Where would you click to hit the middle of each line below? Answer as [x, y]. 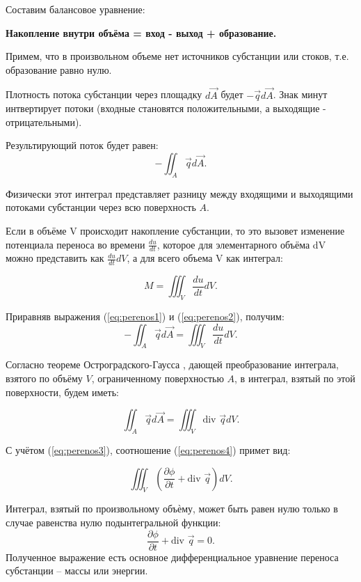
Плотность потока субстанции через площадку [104, 94]
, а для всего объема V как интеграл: [205, 258]
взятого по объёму [44, 378]
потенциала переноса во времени [75, 244]
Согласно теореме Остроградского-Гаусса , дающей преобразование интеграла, [172, 364]
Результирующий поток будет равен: [82, 145]
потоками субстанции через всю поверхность [101, 207]
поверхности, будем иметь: [62, 392]
